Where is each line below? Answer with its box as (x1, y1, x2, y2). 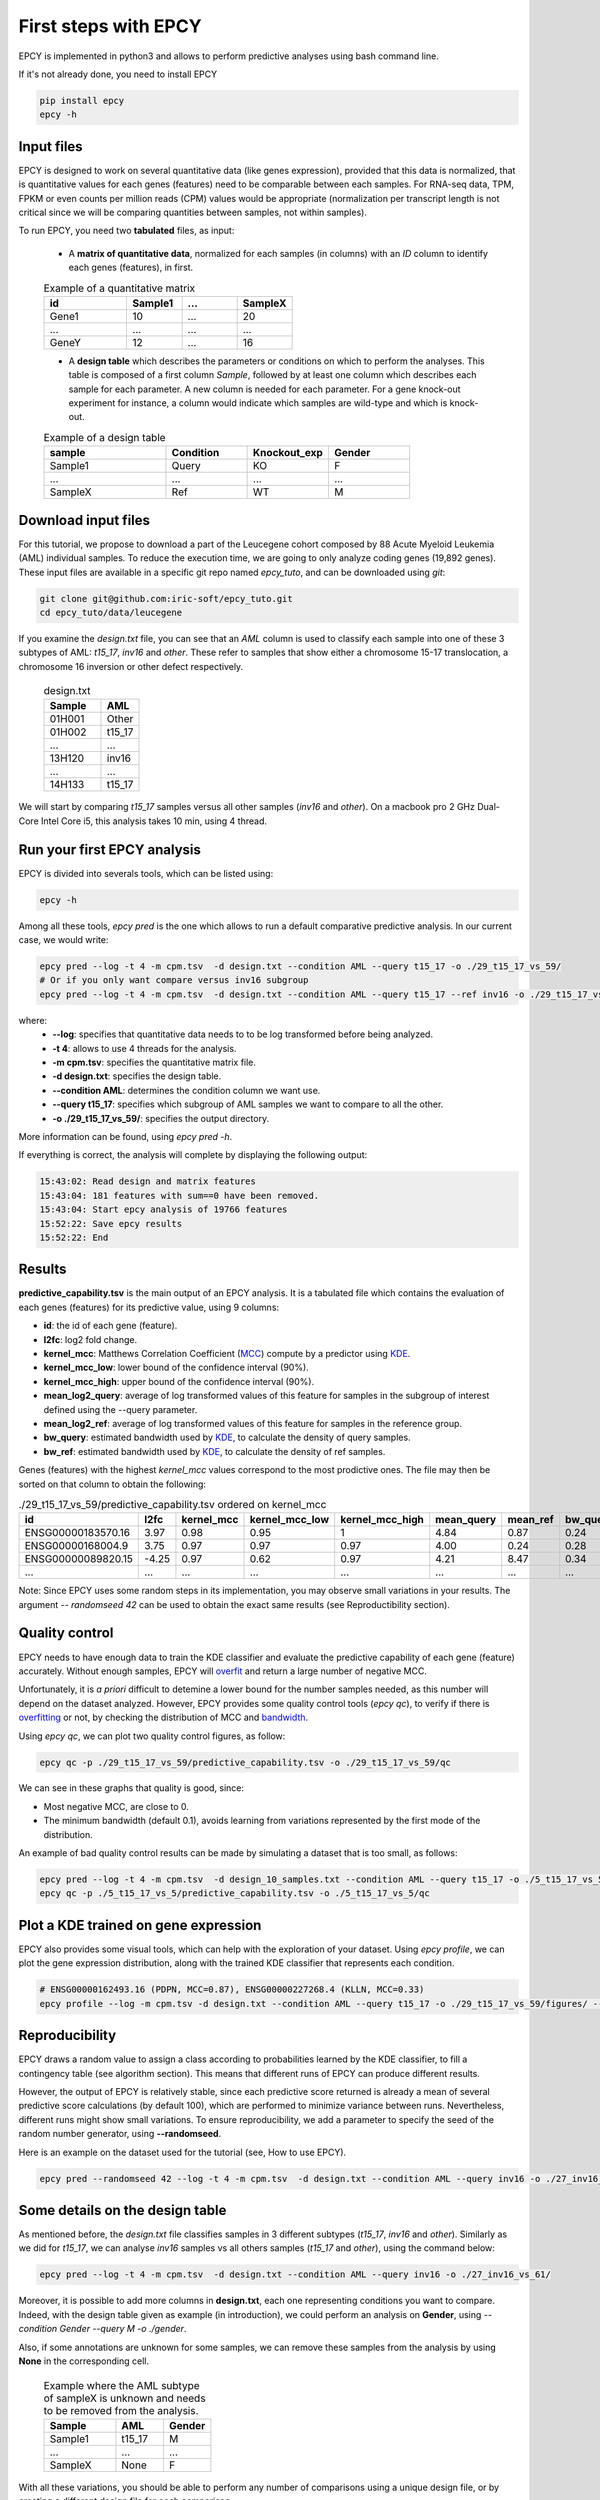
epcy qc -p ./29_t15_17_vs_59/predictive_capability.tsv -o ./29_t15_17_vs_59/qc (39, 1756, 452, 1768)
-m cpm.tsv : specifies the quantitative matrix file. (52, 1056, 257, 1069)
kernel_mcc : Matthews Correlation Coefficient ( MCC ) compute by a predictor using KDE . (43, 1347, 411, 1359)
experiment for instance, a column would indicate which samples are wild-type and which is (68, 397, 448, 409)
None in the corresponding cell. (18, 2355, 150, 2367)
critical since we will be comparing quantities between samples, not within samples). (18, 206, 367, 218)
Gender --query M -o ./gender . (59, 2323, 187, 2335)
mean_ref (507, 1513, 554, 1527)
